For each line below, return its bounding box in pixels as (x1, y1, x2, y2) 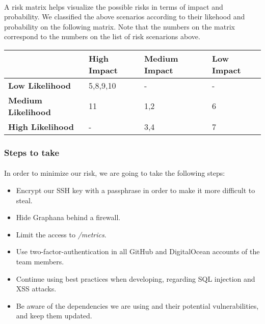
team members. (16, 256, 64, 266)
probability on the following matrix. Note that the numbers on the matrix (4, 21, 235, 32)
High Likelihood (8, 120, 74, 132)
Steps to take (4, 146, 60, 158)
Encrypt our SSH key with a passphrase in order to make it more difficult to (16, 185, 255, 195)
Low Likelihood (8, 79, 71, 91)
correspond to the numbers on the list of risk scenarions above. (4, 31, 200, 42)
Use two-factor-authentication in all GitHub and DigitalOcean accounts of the (16, 246, 260, 257)
